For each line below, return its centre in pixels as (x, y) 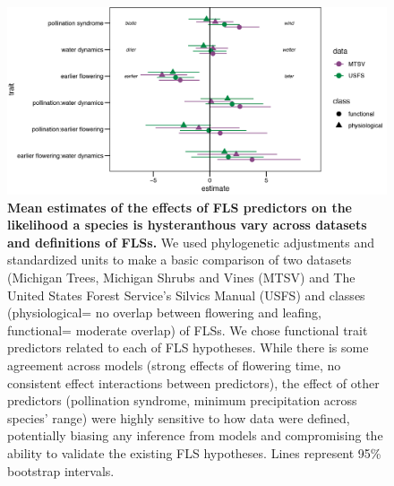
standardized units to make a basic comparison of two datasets (180, 260)
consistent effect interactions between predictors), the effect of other (193, 382)
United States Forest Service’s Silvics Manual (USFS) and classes (186, 295)
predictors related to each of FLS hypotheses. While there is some (188, 347)
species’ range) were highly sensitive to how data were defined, (179, 417)
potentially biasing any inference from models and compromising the (195, 435)
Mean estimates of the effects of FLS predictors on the (180, 207)
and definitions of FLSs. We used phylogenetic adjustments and (191, 242)
